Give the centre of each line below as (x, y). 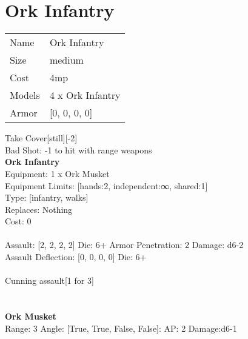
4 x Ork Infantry (85, 95)
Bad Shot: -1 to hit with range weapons (79, 149)
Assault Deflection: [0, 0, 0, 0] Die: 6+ (76, 257)
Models (25, 95)
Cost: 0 (18, 221)
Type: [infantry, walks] (47, 197)
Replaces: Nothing (39, 209)
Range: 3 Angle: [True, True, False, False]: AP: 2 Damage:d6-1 (121, 328)
